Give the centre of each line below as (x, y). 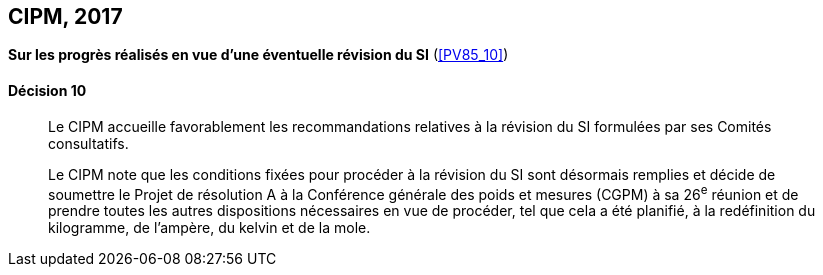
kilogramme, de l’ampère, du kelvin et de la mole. (209, 228)
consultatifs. (88, 143)
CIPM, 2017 (65, 16)
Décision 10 (47, 91)
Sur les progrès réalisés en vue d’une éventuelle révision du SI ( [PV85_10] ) (258, 55)
